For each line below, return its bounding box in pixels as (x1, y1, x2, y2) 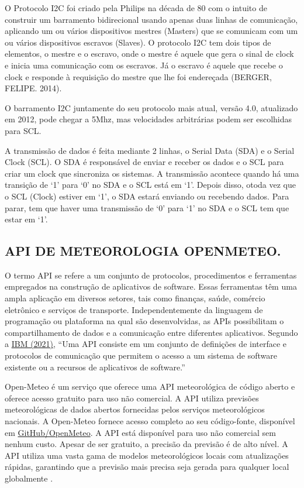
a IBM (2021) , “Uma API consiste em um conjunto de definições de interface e (5, 338, 287, 350)
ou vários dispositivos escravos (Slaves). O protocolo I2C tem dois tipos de (5, 36, 271, 48)
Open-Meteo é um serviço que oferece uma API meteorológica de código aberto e (5, 380, 295, 393)
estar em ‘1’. (5, 213, 48, 225)
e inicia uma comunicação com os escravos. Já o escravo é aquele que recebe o (5, 59, 283, 71)
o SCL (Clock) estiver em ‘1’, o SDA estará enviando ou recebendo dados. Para (5, 190, 289, 202)
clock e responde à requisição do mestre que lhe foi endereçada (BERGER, (5, 70, 272, 83)
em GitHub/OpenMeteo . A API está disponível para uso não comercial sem (5, 426, 276, 438)
